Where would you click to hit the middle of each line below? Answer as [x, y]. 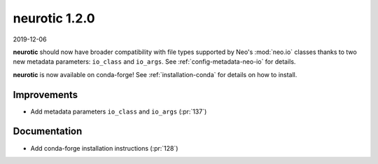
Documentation [48, 131]
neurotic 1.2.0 [54, 18]
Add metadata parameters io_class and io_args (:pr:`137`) [119, 111]
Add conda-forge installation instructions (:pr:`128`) [104, 148]
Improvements [45, 95]
